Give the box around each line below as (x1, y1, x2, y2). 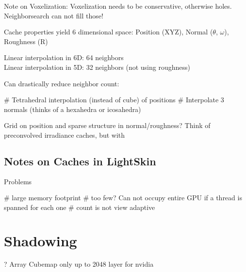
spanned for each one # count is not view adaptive (4, 202, 155, 212)
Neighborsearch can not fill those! (4, 10, 103, 20)
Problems (4, 176, 32, 186)
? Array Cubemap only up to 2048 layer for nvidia (4, 258, 154, 269)
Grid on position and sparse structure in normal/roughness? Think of (4, 120, 211, 130)
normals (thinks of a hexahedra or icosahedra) (4, 104, 141, 114)
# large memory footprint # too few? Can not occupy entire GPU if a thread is (4, 192, 242, 203)
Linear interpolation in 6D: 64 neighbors (4, 52, 124, 63)
